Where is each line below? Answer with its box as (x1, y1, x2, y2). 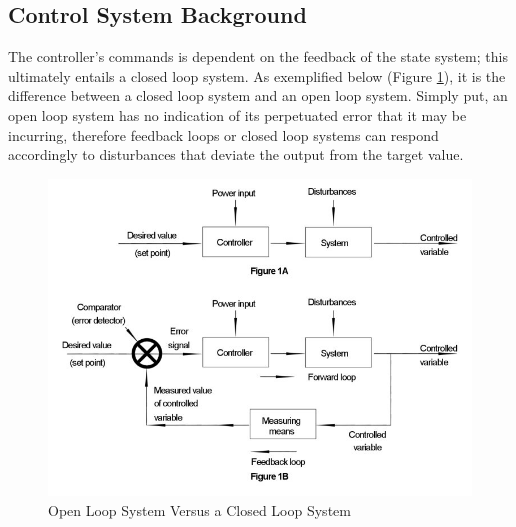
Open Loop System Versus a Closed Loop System (48, 500, 351, 521)
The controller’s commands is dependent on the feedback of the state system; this (8, 46, 508, 67)
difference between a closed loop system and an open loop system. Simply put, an (8, 85, 508, 106)
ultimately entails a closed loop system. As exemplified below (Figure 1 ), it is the (8, 65, 506, 86)
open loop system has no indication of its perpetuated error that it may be (8, 104, 467, 125)
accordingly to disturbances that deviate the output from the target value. (8, 144, 464, 165)
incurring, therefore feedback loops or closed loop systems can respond (8, 124, 439, 145)
